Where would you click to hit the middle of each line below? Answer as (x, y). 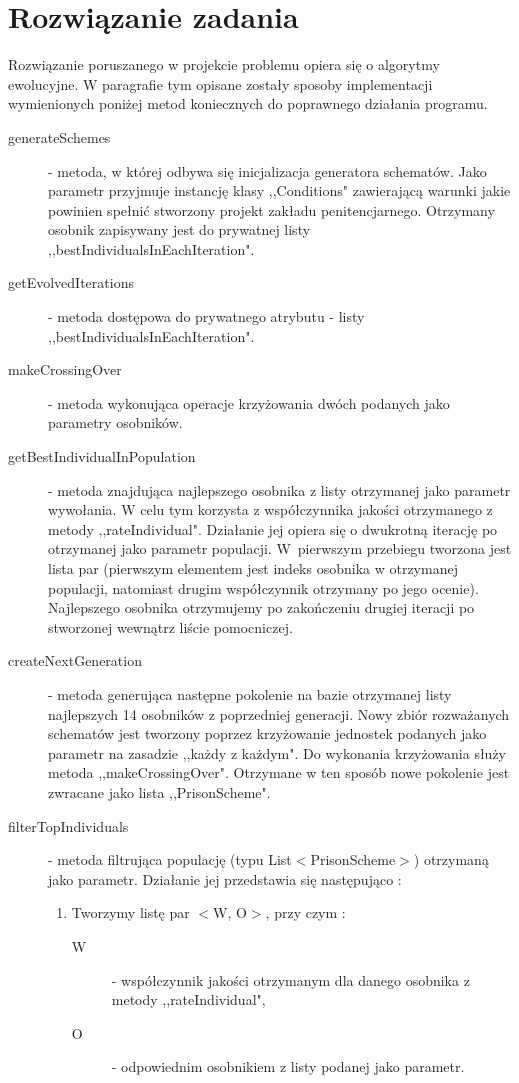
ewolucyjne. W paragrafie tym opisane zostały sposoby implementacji (220, 83)
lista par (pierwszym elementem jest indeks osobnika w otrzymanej (253, 568)
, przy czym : (305, 912)
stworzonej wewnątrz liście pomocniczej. (170, 626)
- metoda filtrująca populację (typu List (170, 859)
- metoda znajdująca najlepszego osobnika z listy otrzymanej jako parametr (279, 489)
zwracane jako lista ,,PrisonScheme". (159, 791)
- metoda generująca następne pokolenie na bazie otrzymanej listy (250, 693)
